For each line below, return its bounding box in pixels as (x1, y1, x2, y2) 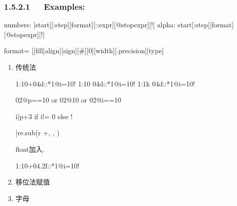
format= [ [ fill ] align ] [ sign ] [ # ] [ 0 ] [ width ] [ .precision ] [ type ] (4, 45, 164, 56)
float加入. (15, 144, 45, 154)
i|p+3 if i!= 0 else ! (15, 111, 73, 121)
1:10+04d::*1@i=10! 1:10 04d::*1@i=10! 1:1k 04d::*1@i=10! (15, 78, 195, 88)
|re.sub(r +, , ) (15, 127, 60, 138)
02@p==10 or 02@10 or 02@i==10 (15, 95, 121, 105)
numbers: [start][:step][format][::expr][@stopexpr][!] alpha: (4, 20, 176, 30)
